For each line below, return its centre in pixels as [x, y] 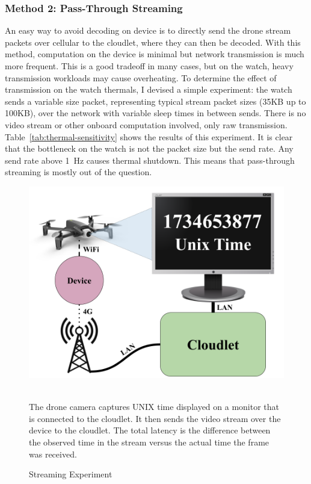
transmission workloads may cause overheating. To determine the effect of [141, 77]
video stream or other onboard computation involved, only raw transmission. [146, 124]
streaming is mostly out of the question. [79, 172]
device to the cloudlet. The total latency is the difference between [150, 430]
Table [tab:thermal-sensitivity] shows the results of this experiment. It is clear [149, 136]
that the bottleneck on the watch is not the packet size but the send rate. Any [149, 148]
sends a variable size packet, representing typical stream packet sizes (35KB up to [155, 101]
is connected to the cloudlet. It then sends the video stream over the [155, 418]
